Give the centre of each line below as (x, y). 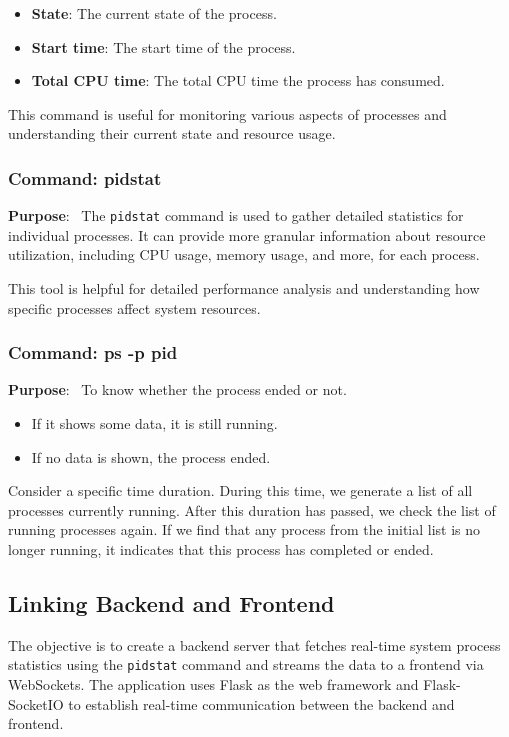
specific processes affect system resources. (134, 307)
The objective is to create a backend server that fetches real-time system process (254, 644)
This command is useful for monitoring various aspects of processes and (227, 113)
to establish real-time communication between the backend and (261, 703)
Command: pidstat (85, 177)
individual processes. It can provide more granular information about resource (247, 234)
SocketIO (36, 703)
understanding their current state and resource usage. (172, 133)
